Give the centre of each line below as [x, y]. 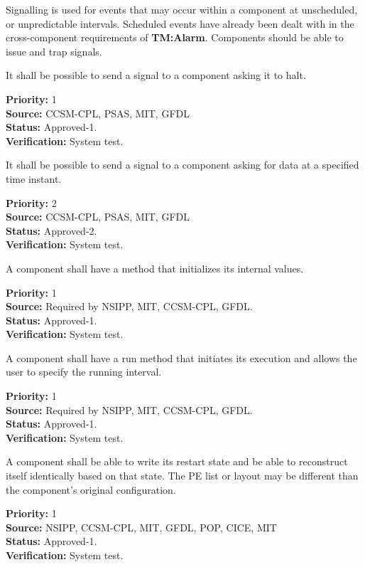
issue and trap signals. [54, 51]
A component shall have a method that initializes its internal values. [155, 268]
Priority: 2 [31, 202]
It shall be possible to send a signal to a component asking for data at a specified [182, 165]
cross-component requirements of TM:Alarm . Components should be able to [175, 37]
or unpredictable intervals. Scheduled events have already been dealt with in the [180, 23]
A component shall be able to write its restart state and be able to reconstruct [177, 461]
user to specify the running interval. [84, 372]
